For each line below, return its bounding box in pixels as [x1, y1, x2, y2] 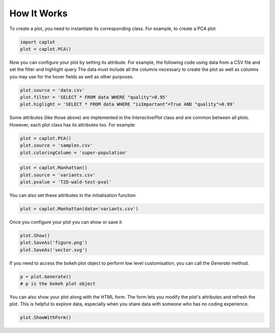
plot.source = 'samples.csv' [20, 143, 93, 148]
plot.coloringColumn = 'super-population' [20, 149, 128, 156]
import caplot [20, 39, 56, 45]
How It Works [9, 8, 68, 19]
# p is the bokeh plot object [20, 281, 96, 287]
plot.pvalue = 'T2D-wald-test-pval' [20, 179, 112, 185]
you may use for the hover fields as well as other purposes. [9, 73, 134, 80]
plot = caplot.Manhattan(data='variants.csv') [20, 206, 139, 212]
